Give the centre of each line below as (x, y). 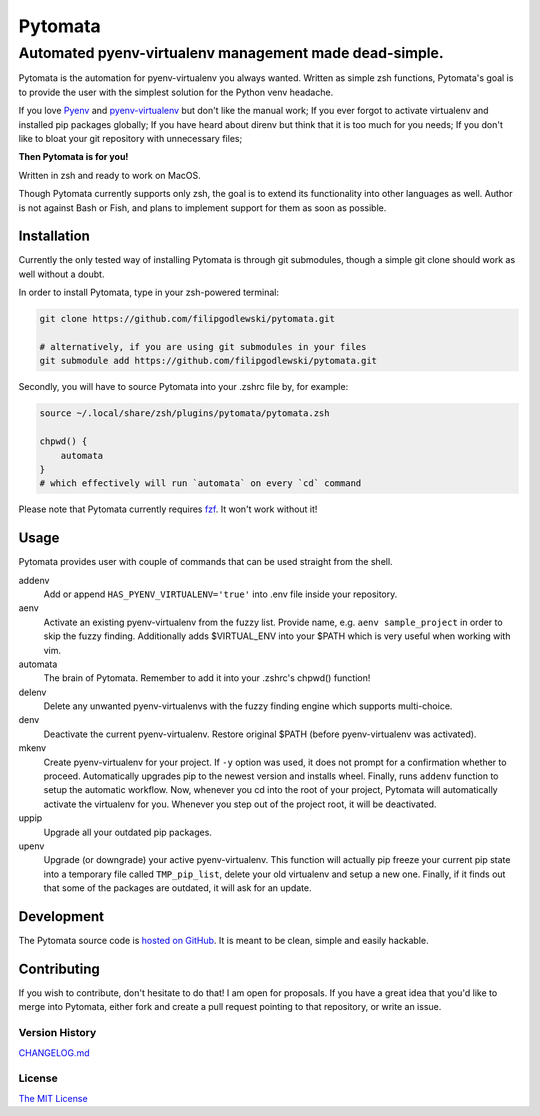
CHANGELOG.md (54, 1052)
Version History (57, 1033)
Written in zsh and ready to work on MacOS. (110, 175)
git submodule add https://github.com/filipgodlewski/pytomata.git (208, 361)
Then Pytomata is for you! (73, 157)
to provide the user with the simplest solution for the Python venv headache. (176, 92)
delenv (32, 692)
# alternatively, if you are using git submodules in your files (203, 346)
